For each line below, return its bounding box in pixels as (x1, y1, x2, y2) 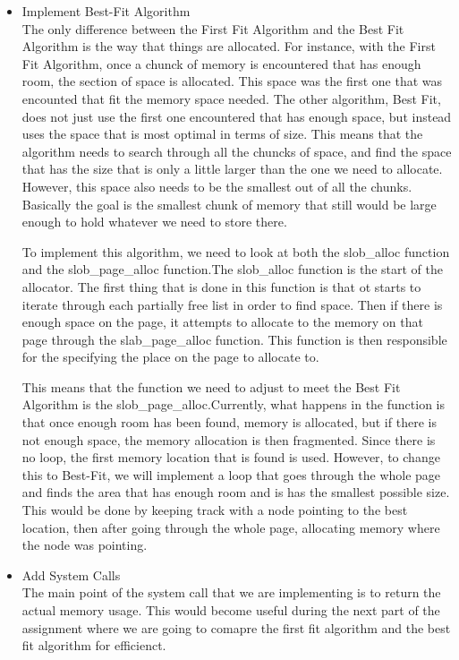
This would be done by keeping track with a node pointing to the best (21, 501, 408, 519)
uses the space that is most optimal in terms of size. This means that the (21, 124, 423, 143)
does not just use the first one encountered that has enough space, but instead (21, 107, 452, 125)
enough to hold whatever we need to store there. (21, 212, 287, 231)
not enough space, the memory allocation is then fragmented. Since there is (21, 430, 436, 449)
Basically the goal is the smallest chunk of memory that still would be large (21, 194, 437, 213)
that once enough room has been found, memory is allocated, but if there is (21, 413, 437, 432)
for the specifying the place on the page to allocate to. (21, 347, 319, 366)
